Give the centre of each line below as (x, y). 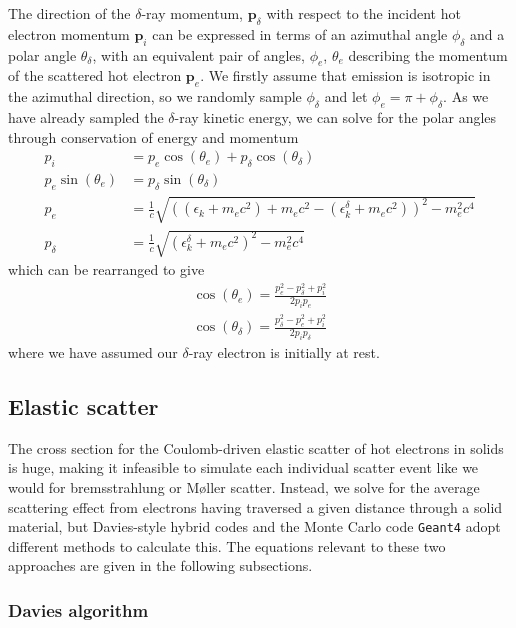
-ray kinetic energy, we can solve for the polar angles (335, 116)
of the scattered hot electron (95, 75)
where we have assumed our (93, 351)
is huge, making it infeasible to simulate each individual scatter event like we (243, 467)
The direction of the (69, 13)
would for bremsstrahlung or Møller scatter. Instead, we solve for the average (244, 486)
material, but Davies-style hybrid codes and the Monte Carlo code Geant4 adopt (254, 526)
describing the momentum (428, 54)
